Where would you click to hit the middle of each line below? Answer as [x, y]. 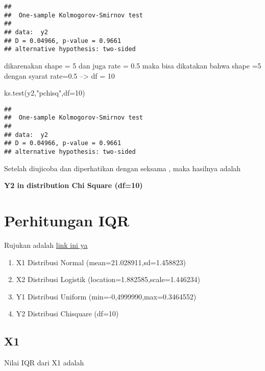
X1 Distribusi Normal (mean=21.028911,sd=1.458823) [101, 262]
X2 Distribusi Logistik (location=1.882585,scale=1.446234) [108, 279]
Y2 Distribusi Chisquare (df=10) [67, 314]
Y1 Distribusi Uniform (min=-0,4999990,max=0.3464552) [106, 296]
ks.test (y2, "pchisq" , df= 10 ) [45, 93]
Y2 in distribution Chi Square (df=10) [74, 185]
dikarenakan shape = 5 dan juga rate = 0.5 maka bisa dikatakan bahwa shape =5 [133, 65]
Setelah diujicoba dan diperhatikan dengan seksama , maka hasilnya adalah [123, 168]
